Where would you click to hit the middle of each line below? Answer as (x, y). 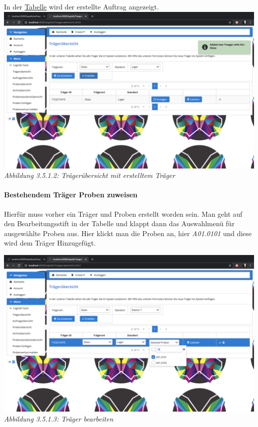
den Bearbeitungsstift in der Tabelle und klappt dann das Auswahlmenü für (119, 223)
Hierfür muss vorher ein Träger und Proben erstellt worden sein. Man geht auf (123, 213)
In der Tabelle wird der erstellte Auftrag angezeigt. (82, 6)
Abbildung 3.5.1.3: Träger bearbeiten (59, 418)
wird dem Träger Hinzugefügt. (50, 243)
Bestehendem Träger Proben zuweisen (71, 195)
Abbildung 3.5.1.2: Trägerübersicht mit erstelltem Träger (90, 175)
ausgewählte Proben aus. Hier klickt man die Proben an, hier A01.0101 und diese (128, 233)
